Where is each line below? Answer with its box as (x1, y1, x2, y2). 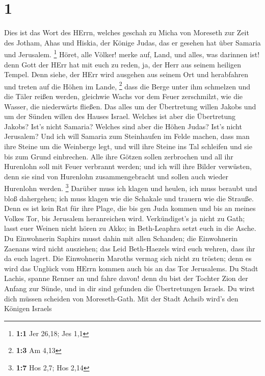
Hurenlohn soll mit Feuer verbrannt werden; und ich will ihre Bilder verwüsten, (4, 161, 252, 172)
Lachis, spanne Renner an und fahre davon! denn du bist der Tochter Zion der (4, 273, 248, 284)
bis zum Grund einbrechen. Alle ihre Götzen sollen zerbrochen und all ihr (4, 151, 233, 161)
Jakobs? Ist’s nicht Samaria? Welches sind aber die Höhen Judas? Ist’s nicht (4, 121, 242, 131)
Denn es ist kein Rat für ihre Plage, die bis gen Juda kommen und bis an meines (4, 203, 256, 214)
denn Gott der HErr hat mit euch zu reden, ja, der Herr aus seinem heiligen (4, 59, 242, 69)
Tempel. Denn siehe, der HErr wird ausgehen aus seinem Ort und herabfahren (4, 69, 248, 80)
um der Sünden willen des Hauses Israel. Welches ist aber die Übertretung (4, 111, 236, 122)
